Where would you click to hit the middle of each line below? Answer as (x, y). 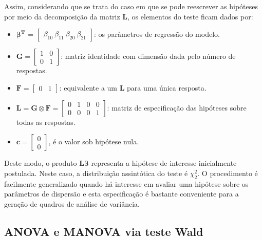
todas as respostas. (46, 122)
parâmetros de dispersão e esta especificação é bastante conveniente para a (121, 194)
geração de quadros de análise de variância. (72, 203)
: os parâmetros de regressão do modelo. (157, 34)
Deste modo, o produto (41, 163)
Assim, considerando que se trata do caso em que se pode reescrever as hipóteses (131, 6)
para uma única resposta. (167, 87)
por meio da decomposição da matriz (62, 16)
